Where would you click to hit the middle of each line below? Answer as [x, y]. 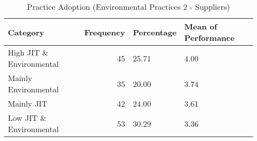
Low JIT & [27, 118]
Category [26, 32]
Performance [210, 38]
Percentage [155, 32]
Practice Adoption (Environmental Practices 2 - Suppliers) [128, 7]
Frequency [105, 32]
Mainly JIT [28, 103]
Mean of [201, 26]
